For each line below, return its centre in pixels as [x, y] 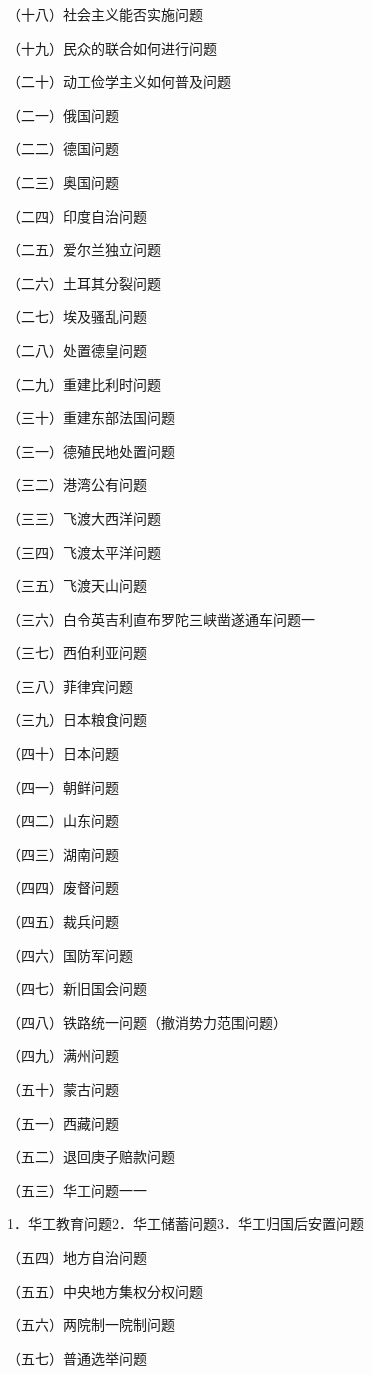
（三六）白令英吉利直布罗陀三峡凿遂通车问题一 [161, 618]
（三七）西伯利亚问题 [77, 652]
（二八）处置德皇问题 [77, 349]
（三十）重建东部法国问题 [91, 417]
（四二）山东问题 [63, 820]
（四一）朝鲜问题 [63, 786]
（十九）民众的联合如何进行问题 [112, 47]
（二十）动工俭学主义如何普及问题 [119, 81]
